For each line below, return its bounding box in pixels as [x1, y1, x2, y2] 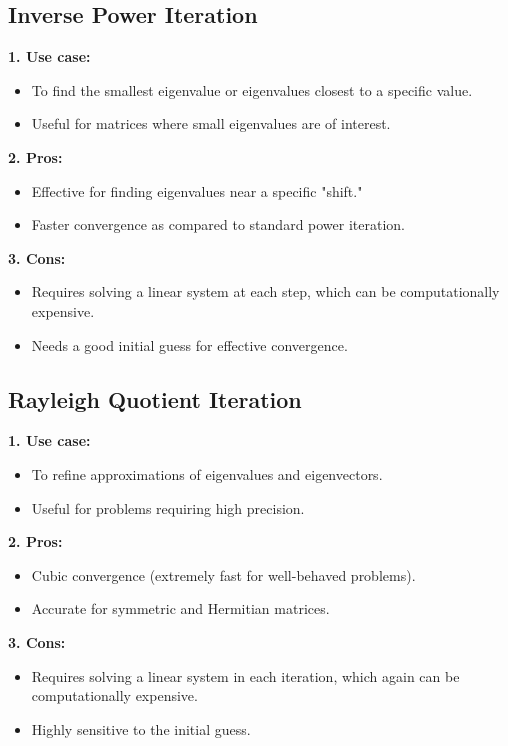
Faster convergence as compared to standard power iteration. [31, 214, 405, 235]
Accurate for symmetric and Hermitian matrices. [31, 598, 330, 619]
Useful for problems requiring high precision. [31, 497, 305, 518]
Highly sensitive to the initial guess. [31, 718, 251, 739]
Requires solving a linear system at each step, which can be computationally [31, 281, 500, 302]
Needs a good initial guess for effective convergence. [31, 334, 348, 355]
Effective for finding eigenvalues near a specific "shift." [31, 180, 363, 201]
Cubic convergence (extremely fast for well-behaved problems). [31, 564, 416, 585]
